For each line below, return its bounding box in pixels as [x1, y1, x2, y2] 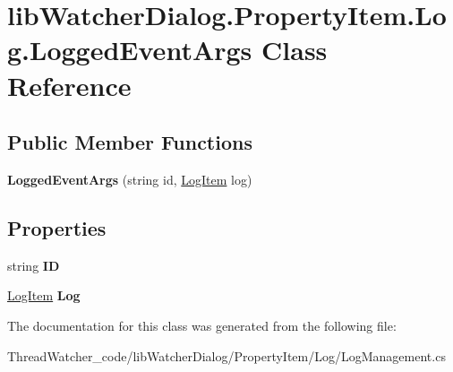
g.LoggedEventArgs [7, 31, 252, 68]
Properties [7, 213, 107, 241]
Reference [7, 66, 132, 103]
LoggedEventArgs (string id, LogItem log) [7, 169, 252, 188]
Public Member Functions [7, 128, 252, 156]
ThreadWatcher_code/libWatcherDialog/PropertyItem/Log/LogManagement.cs [7, 346, 446, 365]
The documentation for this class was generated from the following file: [7, 316, 397, 334]
